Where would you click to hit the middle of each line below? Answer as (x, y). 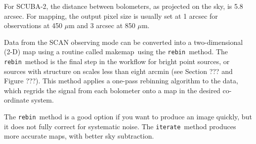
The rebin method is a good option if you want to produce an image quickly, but (128, 117)
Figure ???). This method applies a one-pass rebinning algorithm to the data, (121, 81)
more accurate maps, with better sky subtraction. (79, 136)
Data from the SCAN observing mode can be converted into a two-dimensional (124, 42)
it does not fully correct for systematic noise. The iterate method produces (120, 126)
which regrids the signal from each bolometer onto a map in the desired (112, 90)
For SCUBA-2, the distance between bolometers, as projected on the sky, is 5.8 (124, 6)
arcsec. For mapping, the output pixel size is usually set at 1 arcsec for (111, 16)
